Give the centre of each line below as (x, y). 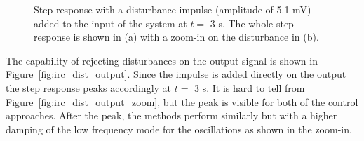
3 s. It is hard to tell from (250, 87)
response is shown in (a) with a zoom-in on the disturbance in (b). (176, 37)
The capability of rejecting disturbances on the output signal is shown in (162, 60)
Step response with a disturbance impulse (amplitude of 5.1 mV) (173, 9)
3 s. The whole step (252, 23)
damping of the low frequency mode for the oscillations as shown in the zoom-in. (179, 129)
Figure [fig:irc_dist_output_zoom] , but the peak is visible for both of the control (182, 101)
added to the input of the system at (110, 23)
